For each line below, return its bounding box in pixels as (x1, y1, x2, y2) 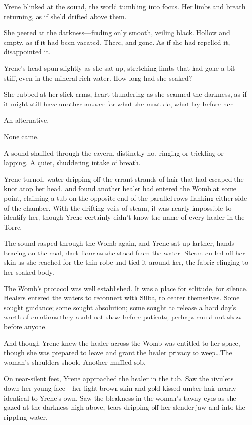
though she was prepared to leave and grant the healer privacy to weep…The (4, 347, 232, 358)
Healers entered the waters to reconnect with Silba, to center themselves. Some (4, 293, 240, 303)
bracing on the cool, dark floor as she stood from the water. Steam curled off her (4, 247, 245, 257)
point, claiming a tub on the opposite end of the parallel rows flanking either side (4, 192, 247, 203)
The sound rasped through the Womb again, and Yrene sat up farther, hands (4, 238, 234, 248)
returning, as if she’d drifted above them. (4, 11, 127, 21)
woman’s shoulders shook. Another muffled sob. (4, 357, 146, 367)
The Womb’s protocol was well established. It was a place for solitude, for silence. (4, 283, 248, 293)
